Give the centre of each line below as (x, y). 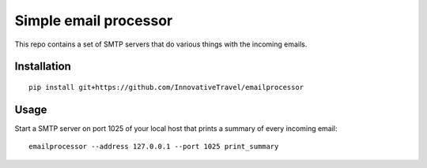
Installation (43, 67)
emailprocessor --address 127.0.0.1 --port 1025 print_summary (154, 147)
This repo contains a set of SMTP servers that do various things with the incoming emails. (161, 44)
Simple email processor (94, 21)
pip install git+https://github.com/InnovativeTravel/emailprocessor (166, 87)
